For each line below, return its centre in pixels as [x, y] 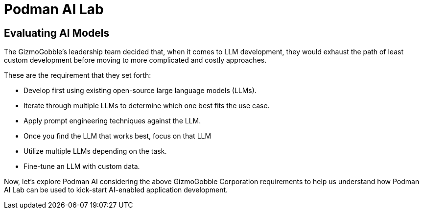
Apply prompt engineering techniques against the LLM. [112, 121]
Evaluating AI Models [57, 33]
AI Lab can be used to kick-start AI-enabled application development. [116, 190]
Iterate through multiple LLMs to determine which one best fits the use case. [147, 106]
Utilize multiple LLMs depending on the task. [95, 151]
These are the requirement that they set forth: [78, 75]
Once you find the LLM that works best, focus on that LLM [117, 136]
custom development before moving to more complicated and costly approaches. [135, 60]
